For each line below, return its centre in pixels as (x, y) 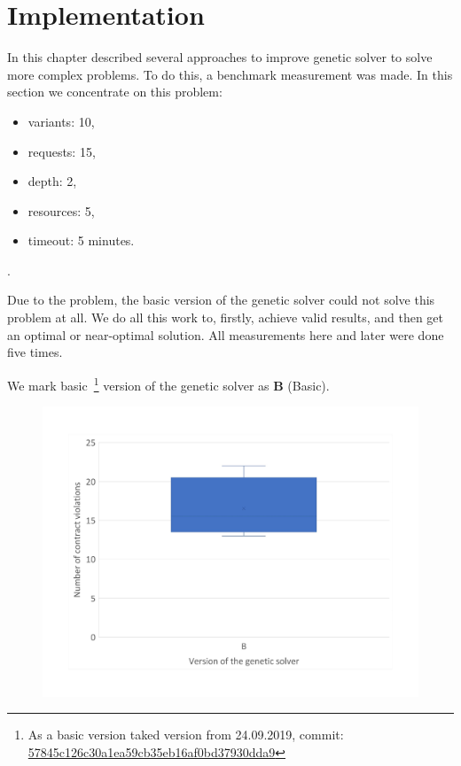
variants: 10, (61, 121)
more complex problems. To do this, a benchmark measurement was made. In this (230, 74)
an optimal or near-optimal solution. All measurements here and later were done (226, 334)
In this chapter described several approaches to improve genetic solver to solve (220, 57)
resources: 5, (61, 210)
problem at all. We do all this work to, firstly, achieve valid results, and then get (226, 317)
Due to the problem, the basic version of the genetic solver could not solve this (221, 300)
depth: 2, (52, 181)
